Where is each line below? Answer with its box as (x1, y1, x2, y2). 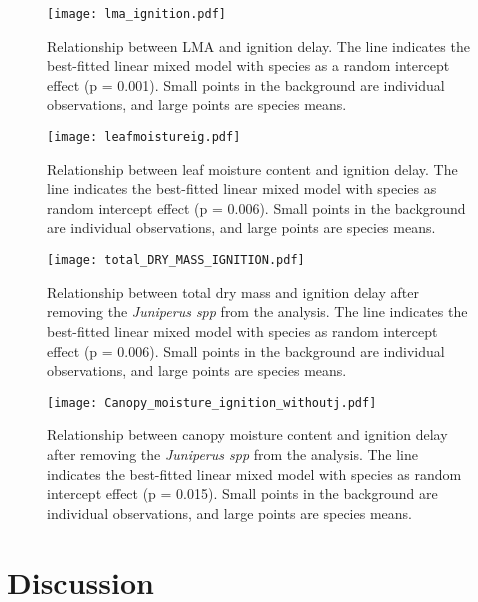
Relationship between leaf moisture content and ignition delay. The (47, 158, 458, 179)
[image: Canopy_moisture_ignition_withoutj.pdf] (47, 395, 377, 410)
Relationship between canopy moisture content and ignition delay (47, 424, 448, 445)
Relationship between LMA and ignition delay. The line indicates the (47, 35, 470, 56)
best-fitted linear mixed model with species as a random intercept (47, 55, 450, 76)
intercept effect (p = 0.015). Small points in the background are (47, 483, 438, 504)
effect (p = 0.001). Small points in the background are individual (47, 74, 445, 95)
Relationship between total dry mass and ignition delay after (47, 281, 419, 302)
